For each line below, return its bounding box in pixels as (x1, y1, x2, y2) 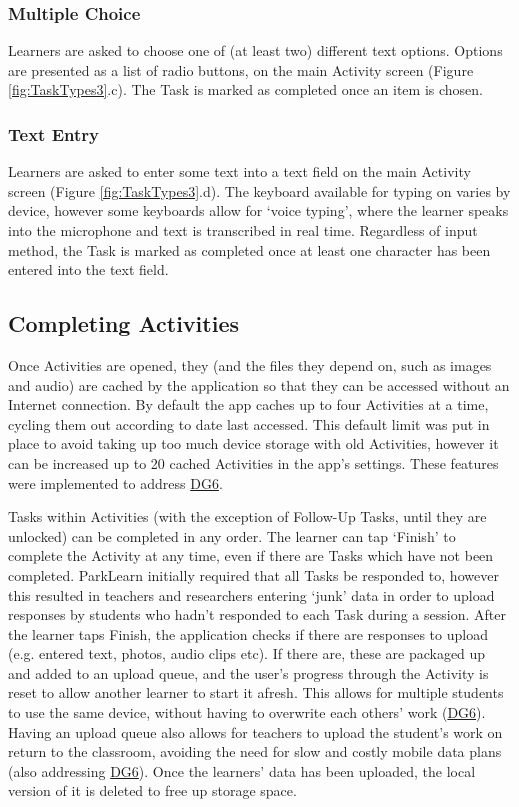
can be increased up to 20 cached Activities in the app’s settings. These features (8, 452, 499, 473)
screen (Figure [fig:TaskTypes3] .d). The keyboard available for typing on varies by (8, 180, 511, 201)
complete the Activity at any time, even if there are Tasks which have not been (8, 545, 494, 566)
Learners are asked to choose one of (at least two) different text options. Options (8, 40, 503, 61)
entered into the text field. (8, 259, 169, 280)
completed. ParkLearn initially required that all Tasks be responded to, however (8, 564, 499, 585)
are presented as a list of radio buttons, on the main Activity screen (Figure (8, 59, 474, 80)
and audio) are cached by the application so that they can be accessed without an (8, 374, 510, 395)
